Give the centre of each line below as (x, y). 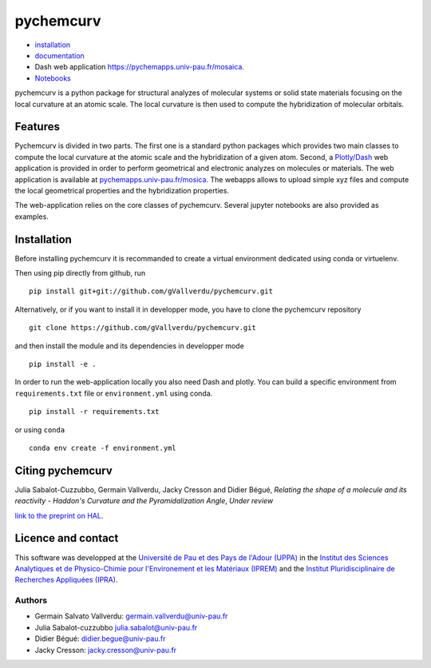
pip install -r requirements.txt (94, 412)
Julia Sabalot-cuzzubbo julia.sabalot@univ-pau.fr (116, 627)
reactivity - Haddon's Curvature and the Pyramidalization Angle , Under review (144, 501)
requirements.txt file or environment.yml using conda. (114, 393)
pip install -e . (63, 364)
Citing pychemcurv (64, 470)
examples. (32, 217)
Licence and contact (67, 538)
